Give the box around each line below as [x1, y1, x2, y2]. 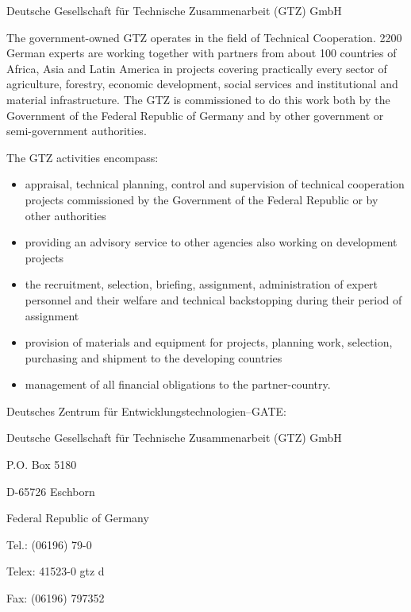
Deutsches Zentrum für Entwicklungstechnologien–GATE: [6, 402, 286, 419]
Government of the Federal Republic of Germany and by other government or [6, 107, 384, 123]
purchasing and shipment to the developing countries [25, 349, 282, 366]
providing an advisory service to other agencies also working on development [25, 234, 398, 250]
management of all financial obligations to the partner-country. [25, 376, 331, 393]
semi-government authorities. [6, 122, 147, 139]
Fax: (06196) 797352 [6, 590, 105, 606]
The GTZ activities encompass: [6, 149, 159, 165]
